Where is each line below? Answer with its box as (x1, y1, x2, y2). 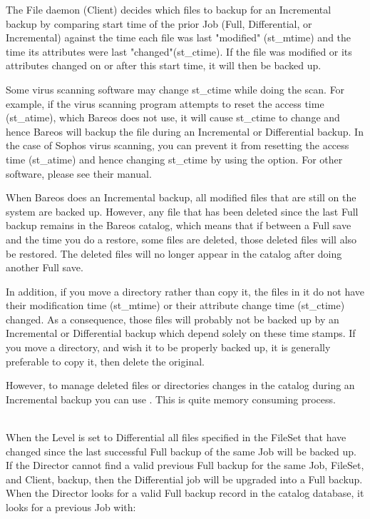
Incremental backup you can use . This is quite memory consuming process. (6, 391, 336, 406)
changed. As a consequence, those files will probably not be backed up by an (6, 311, 339, 326)
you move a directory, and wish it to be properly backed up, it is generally (6, 340, 331, 355)
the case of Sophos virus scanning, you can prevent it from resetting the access (6, 138, 349, 153)
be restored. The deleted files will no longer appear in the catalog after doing (6, 246, 342, 261)
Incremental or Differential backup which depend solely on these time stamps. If (6, 326, 356, 341)
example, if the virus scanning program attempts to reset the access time (6, 96, 324, 111)
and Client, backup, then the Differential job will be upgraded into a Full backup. (6, 471, 363, 486)
